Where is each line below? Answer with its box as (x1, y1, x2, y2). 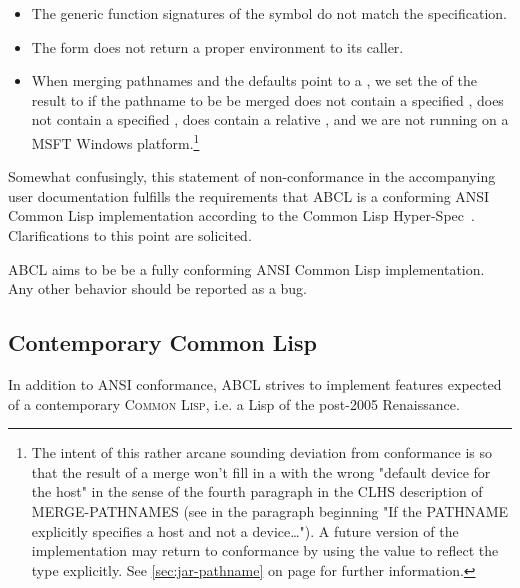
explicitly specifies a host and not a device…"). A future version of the (31, 520, 459, 541)
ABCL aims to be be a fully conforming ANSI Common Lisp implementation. (8, 258, 485, 279)
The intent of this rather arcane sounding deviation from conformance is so (31, 442, 492, 463)
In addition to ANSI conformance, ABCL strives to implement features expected (8, 373, 502, 394)
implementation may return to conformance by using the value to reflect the (31, 540, 499, 561)
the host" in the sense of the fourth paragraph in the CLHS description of (31, 481, 483, 502)
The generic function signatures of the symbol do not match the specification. (31, 3, 508, 23)
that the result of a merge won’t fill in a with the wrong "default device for (31, 461, 491, 482)
